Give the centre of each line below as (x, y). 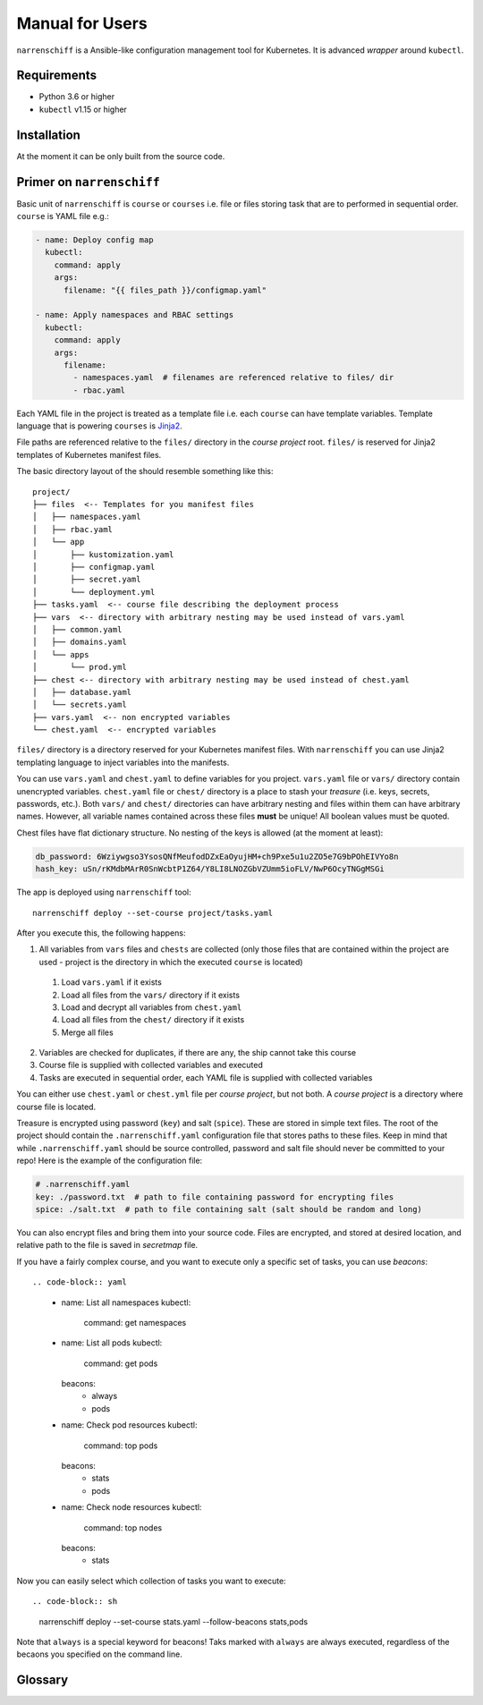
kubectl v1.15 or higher (83, 109)
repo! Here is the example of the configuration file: (110, 1161)
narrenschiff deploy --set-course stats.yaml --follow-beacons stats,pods (174, 1621)
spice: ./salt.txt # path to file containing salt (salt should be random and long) (229, 1209)
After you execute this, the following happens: (101, 933)
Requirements (57, 76)
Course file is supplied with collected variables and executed (151, 1065)
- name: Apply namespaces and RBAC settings (135, 315)
